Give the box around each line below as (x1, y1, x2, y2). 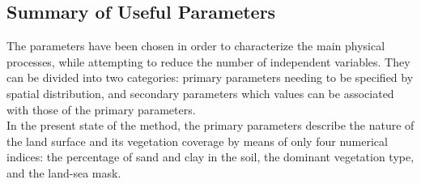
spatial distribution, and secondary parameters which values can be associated (6, 84, 394, 101)
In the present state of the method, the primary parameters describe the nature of (6, 117, 415, 134)
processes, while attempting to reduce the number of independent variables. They (6, 53, 410, 70)
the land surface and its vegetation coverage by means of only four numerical (6, 132, 388, 149)
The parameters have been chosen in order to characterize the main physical (6, 37, 385, 54)
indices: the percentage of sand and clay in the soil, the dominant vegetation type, (6, 148, 415, 165)
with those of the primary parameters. (6, 101, 196, 118)
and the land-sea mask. (6, 164, 121, 181)
